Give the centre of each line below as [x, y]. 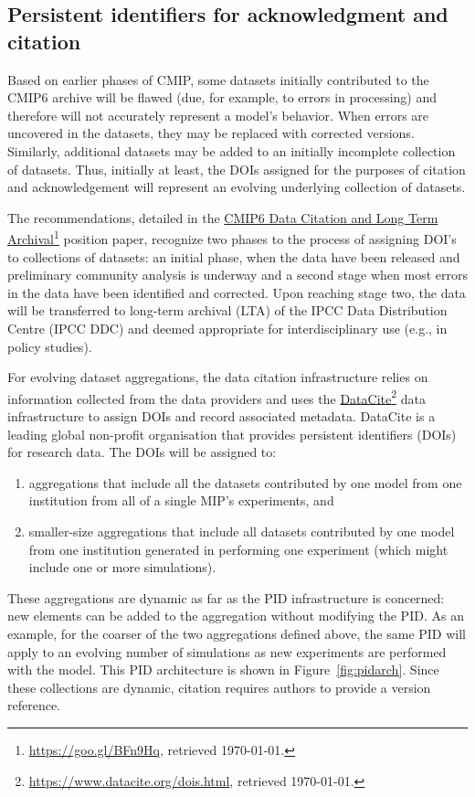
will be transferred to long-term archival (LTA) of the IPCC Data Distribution [227, 310]
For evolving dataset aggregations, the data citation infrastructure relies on [218, 377]
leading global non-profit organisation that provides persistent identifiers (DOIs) [232, 434]
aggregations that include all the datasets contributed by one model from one [245, 482]
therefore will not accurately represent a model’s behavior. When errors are [218, 115]
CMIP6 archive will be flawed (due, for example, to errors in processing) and [222, 97]
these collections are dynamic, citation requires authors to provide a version [219, 687]
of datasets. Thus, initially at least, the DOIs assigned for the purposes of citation [237, 169]
